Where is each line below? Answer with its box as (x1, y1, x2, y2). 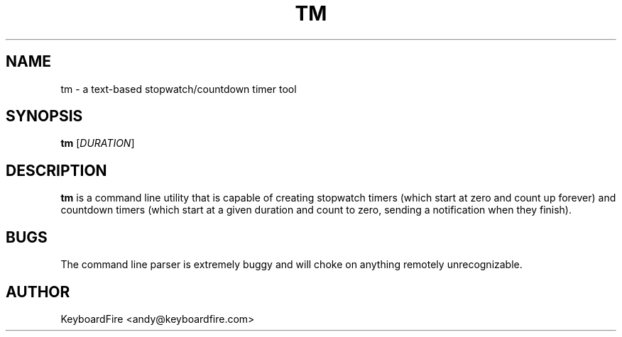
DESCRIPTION (6, 161, 107, 179)
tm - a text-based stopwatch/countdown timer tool (60, 82, 297, 95)
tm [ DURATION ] (60, 137, 135, 150)
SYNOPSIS (6, 107, 83, 126)
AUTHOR (6, 282, 70, 301)
